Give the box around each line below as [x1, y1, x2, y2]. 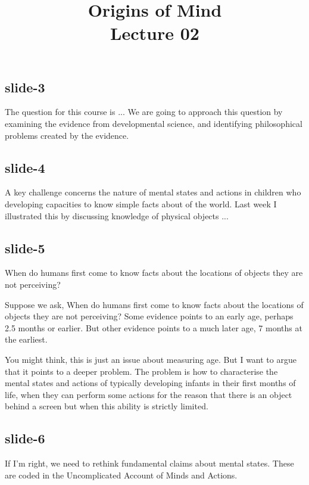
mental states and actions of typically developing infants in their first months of [5, 377, 296, 389]
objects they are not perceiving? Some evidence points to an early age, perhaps [5, 310, 294, 322]
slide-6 [5, 429, 45, 447]
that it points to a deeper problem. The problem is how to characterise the [5, 365, 278, 377]
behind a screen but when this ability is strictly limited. [5, 400, 208, 412]
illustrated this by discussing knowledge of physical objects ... [5, 209, 229, 222]
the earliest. [5, 333, 48, 346]
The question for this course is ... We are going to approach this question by [5, 105, 283, 118]
